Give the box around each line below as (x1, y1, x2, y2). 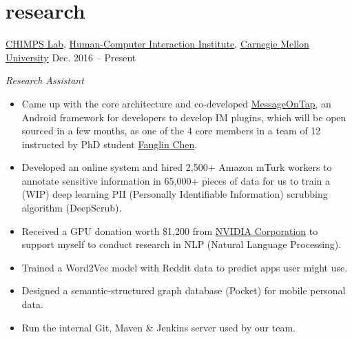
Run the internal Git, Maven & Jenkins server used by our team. (21, 320, 296, 334)
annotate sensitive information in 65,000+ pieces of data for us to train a (21, 173, 331, 187)
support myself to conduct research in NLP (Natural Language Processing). (21, 237, 342, 251)
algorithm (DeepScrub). (21, 201, 122, 215)
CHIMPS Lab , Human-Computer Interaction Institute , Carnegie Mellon (6, 37, 309, 51)
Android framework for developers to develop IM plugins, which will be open (21, 110, 346, 124)
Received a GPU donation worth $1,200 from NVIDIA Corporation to (21, 223, 318, 238)
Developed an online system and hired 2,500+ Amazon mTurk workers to (21, 160, 332, 174)
